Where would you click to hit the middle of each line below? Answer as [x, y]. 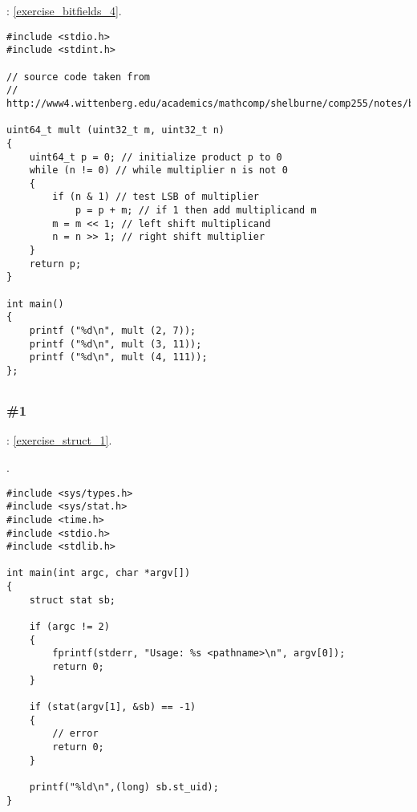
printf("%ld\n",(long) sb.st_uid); [124, 787]
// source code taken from [78, 77]
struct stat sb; [73, 600]
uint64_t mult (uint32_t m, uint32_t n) [116, 130]
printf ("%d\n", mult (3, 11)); [115, 344]
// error [75, 734]
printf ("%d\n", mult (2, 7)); [113, 331]
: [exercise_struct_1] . [59, 440]
